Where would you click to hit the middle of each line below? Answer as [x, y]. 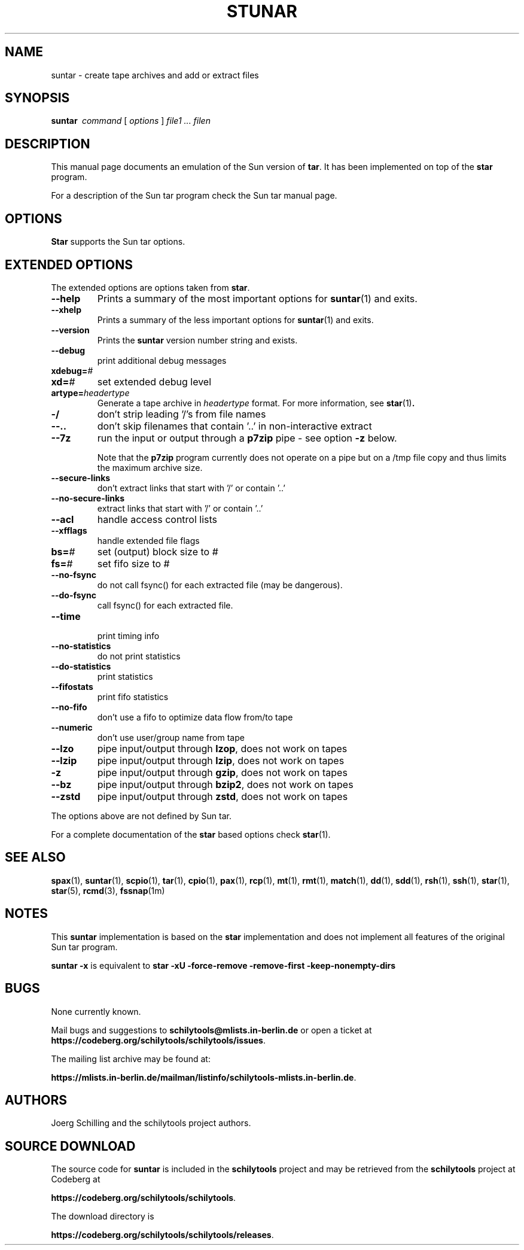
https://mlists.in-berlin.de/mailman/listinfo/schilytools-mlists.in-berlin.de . [204, 1077]
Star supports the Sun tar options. [118, 242]
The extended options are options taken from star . [150, 287]
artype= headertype [90, 393]
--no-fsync [74, 574]
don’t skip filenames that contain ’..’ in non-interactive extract [234, 426]
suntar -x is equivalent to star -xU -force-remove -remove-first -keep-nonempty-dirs [223, 965]
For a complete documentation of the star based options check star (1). [191, 834]
